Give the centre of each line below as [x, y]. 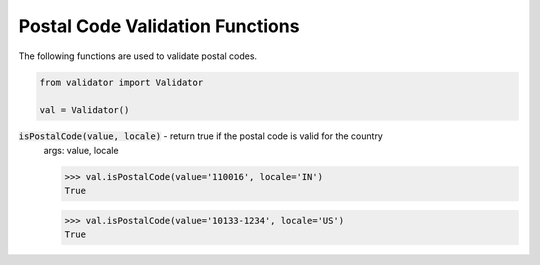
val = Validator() [84, 110]
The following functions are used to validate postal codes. [138, 56]
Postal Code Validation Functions [159, 26]
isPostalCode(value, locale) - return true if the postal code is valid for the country [201, 136]
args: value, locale [81, 150]
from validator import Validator [121, 82]
